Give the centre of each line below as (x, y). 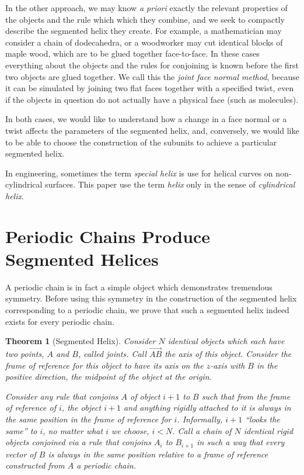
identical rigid (268, 430)
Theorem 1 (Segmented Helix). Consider (81, 341)
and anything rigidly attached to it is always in (207, 408)
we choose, (130, 430)
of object (145, 396)
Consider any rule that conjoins (62, 396)
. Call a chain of (202, 430)
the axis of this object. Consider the (228, 353)
